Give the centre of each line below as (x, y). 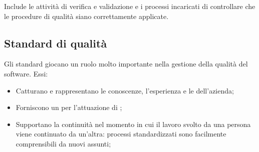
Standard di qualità (56, 43)
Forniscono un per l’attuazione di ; (69, 107)
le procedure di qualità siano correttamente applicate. (86, 16)
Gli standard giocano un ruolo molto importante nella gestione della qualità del (126, 64)
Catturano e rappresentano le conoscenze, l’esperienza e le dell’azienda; (125, 90)
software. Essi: (26, 73)
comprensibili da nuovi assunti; (63, 143)
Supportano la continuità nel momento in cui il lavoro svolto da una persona (133, 124)
